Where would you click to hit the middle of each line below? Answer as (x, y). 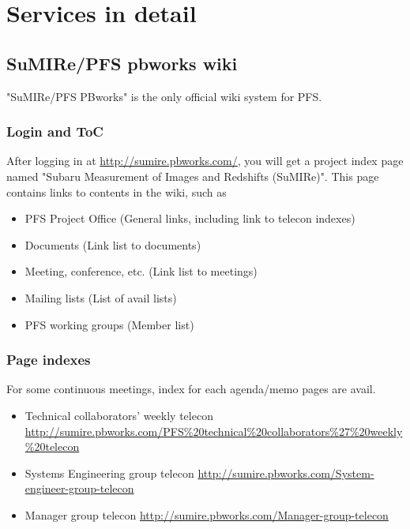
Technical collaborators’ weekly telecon (119, 415)
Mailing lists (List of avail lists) (101, 297)
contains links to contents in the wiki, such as (117, 191)
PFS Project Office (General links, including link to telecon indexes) (190, 218)
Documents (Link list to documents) (113, 244)
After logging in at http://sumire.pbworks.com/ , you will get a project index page (205, 161)
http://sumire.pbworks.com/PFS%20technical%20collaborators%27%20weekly (214, 431)
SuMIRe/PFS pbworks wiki (122, 63)
